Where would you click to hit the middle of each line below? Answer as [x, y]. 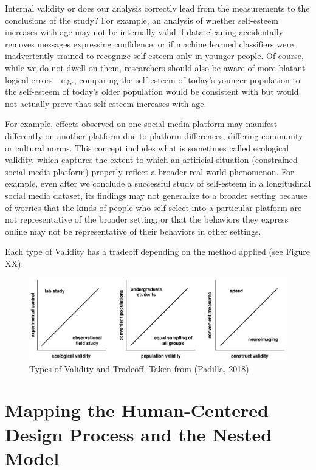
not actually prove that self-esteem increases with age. [106, 103]
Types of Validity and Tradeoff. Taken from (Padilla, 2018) [139, 368]
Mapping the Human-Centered [137, 410]
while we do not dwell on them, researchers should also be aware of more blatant [155, 67]
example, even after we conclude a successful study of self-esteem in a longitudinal [158, 183]
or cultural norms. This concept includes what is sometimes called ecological [147, 147]
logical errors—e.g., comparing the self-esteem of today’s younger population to [153, 79]
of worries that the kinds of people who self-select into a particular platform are [153, 207]
